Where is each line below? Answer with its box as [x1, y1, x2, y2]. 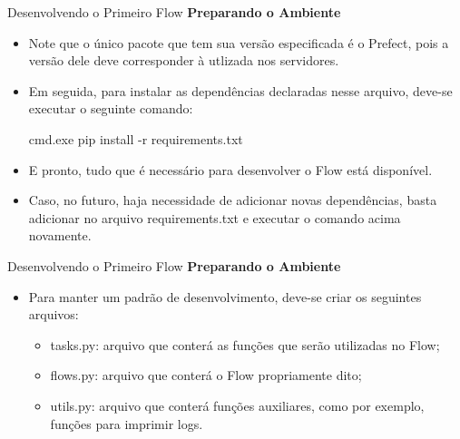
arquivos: [28, 305, 79, 324]
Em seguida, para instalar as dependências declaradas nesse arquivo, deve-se [28, 81, 453, 100]
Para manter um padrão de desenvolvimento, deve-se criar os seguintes [28, 287, 422, 306]
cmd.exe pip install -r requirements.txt [28, 129, 243, 148]
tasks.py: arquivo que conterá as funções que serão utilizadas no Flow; [50, 335, 440, 354]
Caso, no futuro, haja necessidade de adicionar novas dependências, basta [28, 190, 437, 210]
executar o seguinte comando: [28, 99, 193, 118]
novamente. [28, 226, 92, 245]
